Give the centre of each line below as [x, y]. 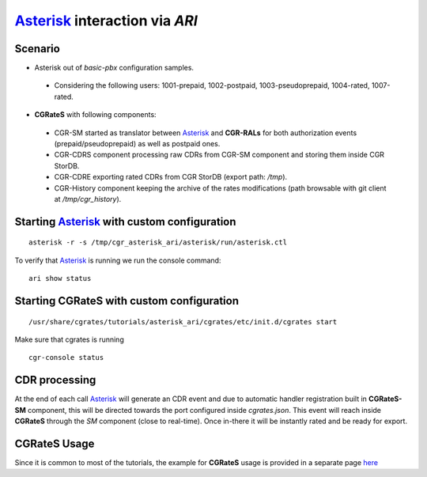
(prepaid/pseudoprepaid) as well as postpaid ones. [137, 144]
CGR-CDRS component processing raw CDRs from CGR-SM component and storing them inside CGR [219, 155]
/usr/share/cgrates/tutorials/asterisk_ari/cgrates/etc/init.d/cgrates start [183, 322]
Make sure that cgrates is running [69, 339]
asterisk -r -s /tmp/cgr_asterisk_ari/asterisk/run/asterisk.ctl [158, 242]
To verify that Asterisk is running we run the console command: [118, 260]
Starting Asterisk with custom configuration [125, 221]
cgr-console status [66, 358]
